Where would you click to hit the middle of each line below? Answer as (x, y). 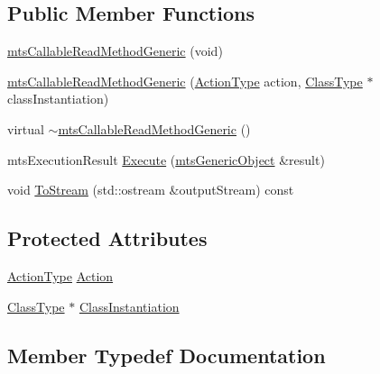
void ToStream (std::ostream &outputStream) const (151, 190)
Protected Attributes (107, 238)
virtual (26, 128)
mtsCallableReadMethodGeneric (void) (115, 51)
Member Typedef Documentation (167, 355)
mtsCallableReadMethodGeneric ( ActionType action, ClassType (185, 81)
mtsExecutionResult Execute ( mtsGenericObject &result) (166, 159)
